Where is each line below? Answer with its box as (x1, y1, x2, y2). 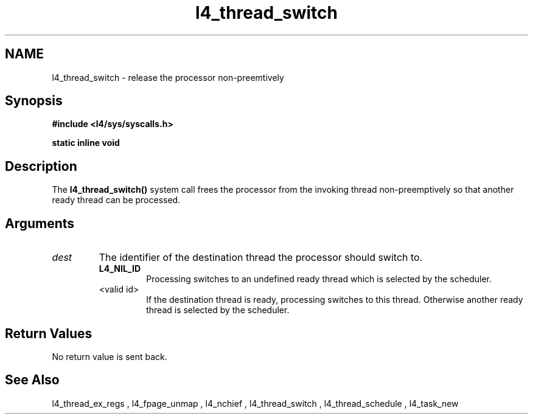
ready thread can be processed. (52, 195, 181, 206)
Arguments (5, 215, 75, 231)
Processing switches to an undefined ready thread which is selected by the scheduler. (146, 274, 492, 285)
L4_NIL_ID (99, 263, 141, 274)
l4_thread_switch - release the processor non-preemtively (52, 72, 284, 83)
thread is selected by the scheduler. (146, 305, 290, 316)
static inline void (52, 137, 120, 148)
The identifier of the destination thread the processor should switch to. (99, 251, 423, 264)
